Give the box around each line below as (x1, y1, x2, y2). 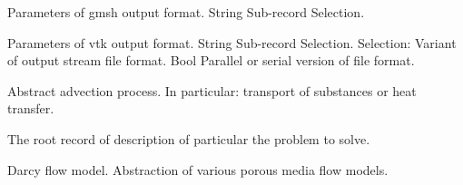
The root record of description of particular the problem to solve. (7, 129, 370, 148)
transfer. (7, 99, 54, 118)
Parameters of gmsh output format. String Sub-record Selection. (7, 3, 365, 21)
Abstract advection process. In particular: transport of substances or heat (7, 81, 417, 100)
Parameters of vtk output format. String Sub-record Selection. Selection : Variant (7, 33, 457, 52)
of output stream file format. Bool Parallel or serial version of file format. (7, 51, 415, 70)
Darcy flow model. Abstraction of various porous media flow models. (7, 160, 389, 179)
